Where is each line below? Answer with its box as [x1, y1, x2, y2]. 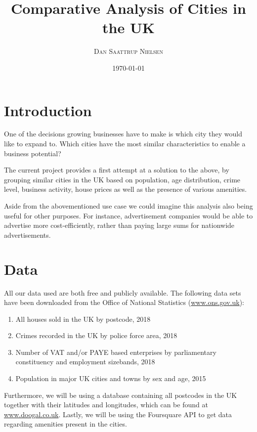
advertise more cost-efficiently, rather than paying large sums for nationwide [4, 220, 235, 230]
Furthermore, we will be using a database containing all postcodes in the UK [4, 389, 237, 400]
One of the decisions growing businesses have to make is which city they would [4, 129, 242, 139]
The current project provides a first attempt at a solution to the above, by [4, 165, 229, 175]
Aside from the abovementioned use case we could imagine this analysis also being [4, 201, 253, 211]
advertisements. [4, 229, 51, 240]
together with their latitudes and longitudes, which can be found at [4, 399, 208, 410]
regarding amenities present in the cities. [4, 419, 127, 429]
